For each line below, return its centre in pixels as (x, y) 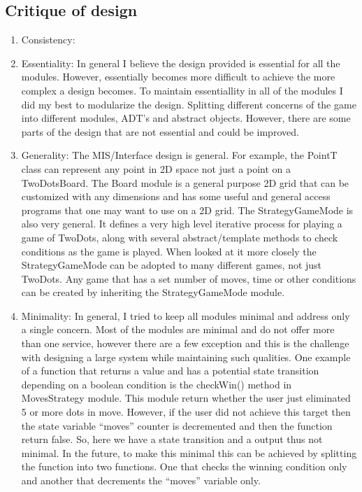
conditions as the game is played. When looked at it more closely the (169, 251)
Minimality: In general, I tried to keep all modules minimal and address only (186, 315)
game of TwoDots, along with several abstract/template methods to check (180, 237)
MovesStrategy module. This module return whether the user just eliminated (186, 398)
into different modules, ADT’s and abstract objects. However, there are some (186, 118)
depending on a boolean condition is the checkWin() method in (157, 384)
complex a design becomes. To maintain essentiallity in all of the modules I (182, 90)
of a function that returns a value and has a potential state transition (170, 371)
